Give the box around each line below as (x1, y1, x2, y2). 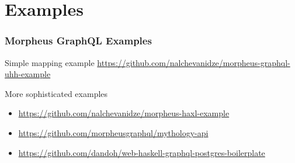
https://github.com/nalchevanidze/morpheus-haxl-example (18, 107, 230, 119)
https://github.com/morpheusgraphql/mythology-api (18, 126, 209, 138)
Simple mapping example (5, 56, 95, 68)
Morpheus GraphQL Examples (5, 33, 152, 48)
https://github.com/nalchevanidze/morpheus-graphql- (97, 56, 290, 68)
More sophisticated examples (5, 87, 108, 99)
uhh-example (5, 68, 51, 80)
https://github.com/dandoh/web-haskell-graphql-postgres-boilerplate (18, 146, 265, 158)
